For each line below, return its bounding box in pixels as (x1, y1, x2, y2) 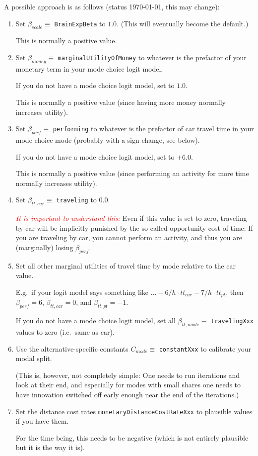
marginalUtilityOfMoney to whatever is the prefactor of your (58, 52, 247, 62)
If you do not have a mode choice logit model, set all (15, 315, 176, 326)
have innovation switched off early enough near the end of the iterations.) (15, 389, 239, 399)
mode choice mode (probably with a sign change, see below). (15, 134, 200, 145)
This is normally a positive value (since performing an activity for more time (15, 168, 249, 179)
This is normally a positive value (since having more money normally (15, 96, 226, 107)
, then (226, 286, 244, 297)
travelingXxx (211, 318, 254, 325)
